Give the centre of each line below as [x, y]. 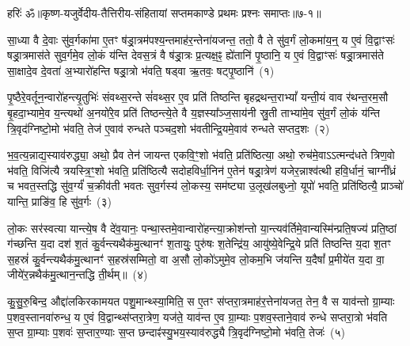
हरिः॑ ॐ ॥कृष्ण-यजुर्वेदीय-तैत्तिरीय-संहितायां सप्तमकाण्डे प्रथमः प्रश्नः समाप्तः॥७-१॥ [164, 13]
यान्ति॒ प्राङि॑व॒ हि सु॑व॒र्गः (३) [59, 201]
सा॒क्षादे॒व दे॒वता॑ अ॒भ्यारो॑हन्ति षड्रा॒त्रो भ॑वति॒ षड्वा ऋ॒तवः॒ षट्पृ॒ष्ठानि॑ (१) [141, 70]
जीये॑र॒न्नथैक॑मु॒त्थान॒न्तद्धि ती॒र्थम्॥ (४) [78, 274]
